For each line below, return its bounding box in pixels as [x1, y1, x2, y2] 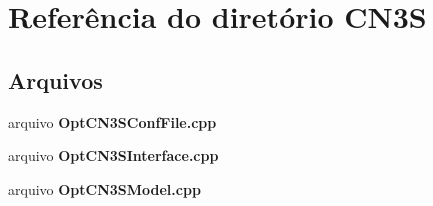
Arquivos [8, 64, 103, 95]
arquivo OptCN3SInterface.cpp [8, 145, 219, 166]
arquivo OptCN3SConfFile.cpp [8, 111, 217, 132]
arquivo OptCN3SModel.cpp [8, 178, 201, 199]
